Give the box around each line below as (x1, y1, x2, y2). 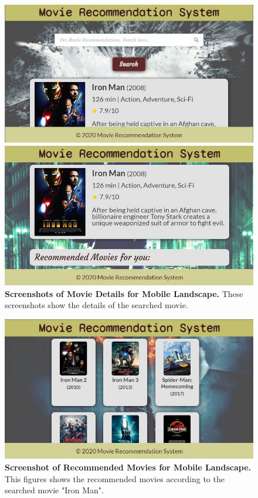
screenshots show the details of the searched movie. (5, 299, 188, 311)
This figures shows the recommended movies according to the (5, 472, 225, 485)
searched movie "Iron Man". (5, 484, 104, 496)
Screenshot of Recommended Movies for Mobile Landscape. (5, 461, 252, 473)
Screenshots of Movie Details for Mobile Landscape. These (5, 287, 243, 299)
